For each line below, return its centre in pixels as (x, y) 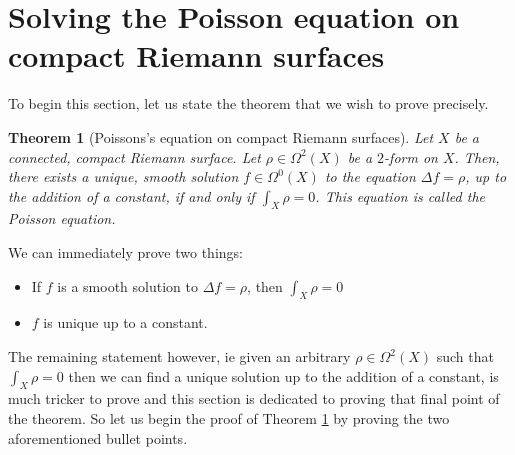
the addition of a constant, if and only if (131, 195)
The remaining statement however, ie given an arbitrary (179, 356)
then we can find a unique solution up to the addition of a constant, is (283, 375)
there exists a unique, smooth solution (123, 176)
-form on (411, 156)
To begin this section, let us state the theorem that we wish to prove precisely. (248, 103)
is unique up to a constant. (125, 322)
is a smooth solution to (127, 285)
